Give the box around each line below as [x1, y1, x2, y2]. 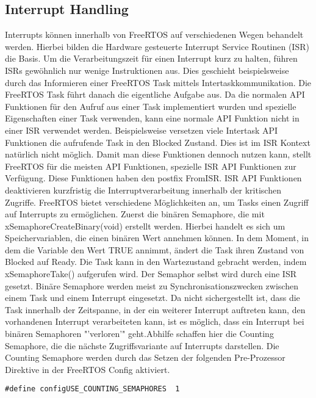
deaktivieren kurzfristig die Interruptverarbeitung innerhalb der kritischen [5, 183, 281, 196]
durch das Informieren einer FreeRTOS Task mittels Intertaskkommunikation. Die [5, 76, 312, 89]
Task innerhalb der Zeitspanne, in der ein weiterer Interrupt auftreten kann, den [5, 303, 306, 316]
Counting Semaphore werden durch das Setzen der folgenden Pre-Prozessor [5, 351, 285, 364]
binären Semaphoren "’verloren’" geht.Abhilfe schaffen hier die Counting [5, 327, 274, 340]
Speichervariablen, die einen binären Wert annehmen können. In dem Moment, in [5, 231, 309, 244]
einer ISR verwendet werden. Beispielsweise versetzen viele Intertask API [5, 123, 278, 136]
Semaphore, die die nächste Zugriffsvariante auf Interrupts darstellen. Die [5, 339, 279, 352]
